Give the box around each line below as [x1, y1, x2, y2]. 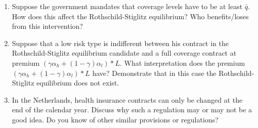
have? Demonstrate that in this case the [92, 67, 217, 78]
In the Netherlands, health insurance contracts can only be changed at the [12, 94, 243, 105]
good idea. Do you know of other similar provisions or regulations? [12, 114, 219, 124]
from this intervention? [12, 21, 83, 31]
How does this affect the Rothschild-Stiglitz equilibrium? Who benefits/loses [12, 11, 249, 21]
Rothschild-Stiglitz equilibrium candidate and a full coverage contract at [12, 48, 237, 58]
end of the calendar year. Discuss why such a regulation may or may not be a [12, 104, 252, 115]
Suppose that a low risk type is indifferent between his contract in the [12, 37, 229, 48]
